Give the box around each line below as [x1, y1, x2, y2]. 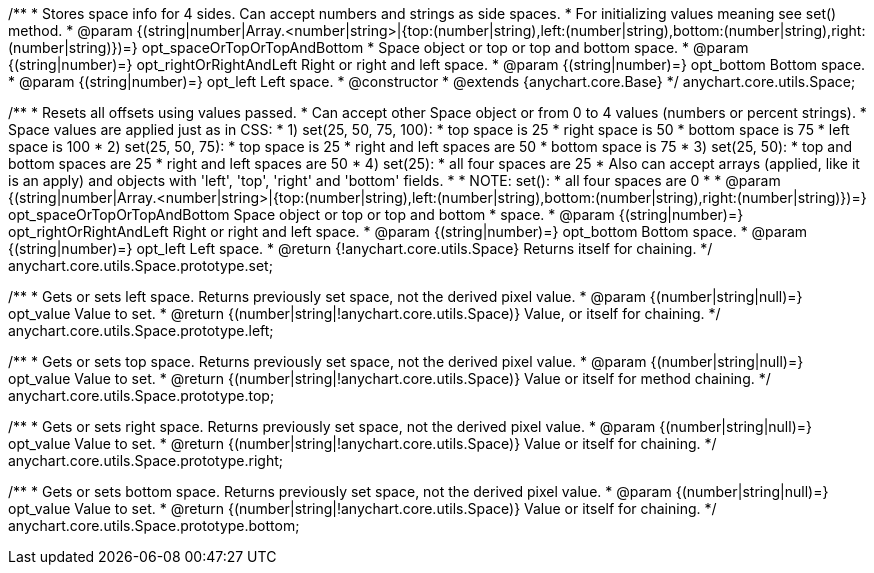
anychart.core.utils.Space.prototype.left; [8, 322, 274, 339]
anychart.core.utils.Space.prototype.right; [8, 452, 283, 469]
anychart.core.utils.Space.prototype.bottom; [8, 517, 300, 534]
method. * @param [8, 22, 133, 39]
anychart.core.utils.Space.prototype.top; [8, 387, 275, 404]
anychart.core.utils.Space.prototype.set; [8, 257, 273, 274]
